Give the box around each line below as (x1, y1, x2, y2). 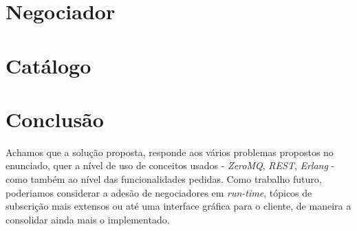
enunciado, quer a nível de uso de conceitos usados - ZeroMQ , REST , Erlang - (6, 158, 335, 173)
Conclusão (6, 104, 104, 133)
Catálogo (6, 51, 91, 79)
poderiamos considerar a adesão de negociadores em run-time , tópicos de (6, 185, 312, 199)
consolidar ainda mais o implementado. (6, 212, 170, 226)
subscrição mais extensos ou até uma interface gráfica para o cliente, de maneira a (6, 199, 351, 213)
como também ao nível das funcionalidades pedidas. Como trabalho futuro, (6, 172, 322, 186)
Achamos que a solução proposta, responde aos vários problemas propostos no (6, 144, 334, 159)
